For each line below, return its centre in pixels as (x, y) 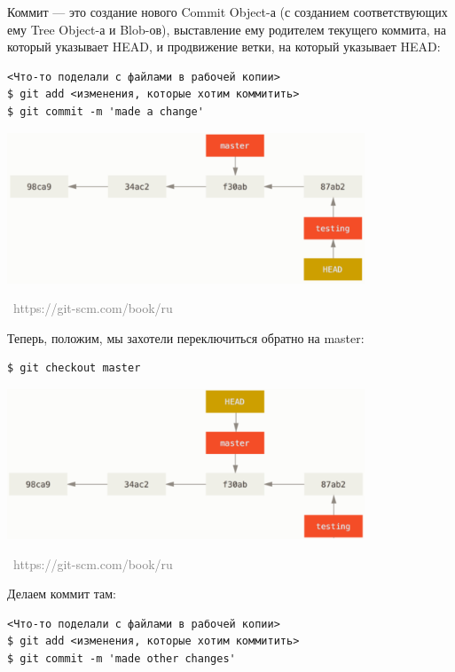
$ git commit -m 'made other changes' (122, 658)
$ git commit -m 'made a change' (106, 111)
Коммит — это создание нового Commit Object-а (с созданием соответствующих (227, 12)
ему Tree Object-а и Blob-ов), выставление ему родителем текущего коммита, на (227, 29)
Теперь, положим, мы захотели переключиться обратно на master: (186, 337)
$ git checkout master (74, 368)
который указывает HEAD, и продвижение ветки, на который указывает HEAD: (224, 47)
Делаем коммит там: (62, 594)
